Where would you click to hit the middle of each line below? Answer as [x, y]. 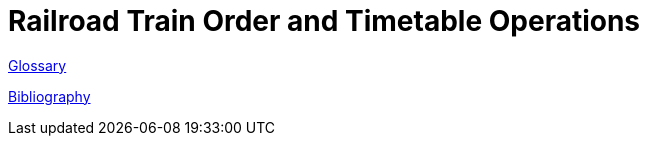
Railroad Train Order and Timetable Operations [324, 21]
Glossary [37, 65]
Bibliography [49, 96]
